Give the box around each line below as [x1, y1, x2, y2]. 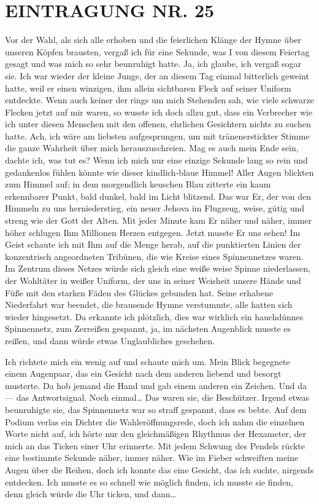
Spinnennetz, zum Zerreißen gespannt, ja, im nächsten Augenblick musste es [5, 322, 291, 335]
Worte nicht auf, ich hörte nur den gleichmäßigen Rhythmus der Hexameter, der [5, 427, 306, 440]
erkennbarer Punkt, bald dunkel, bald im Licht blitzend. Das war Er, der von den [5, 189, 311, 202]
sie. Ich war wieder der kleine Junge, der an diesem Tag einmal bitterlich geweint [5, 69, 309, 82]
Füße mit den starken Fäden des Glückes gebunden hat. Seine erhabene [5, 286, 274, 299]
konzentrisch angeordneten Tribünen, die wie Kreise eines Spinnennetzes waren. [5, 250, 304, 262]
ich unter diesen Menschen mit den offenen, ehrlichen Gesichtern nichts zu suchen [5, 117, 311, 130]
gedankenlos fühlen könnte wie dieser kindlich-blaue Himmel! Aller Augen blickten [5, 165, 314, 178]
